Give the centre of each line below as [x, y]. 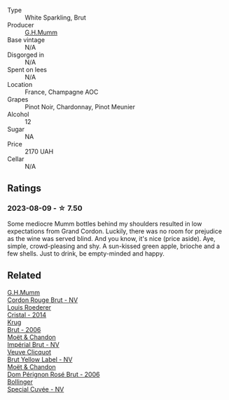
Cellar [16, 159]
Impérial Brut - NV [33, 344]
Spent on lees [27, 70]
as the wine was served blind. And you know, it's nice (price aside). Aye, [111, 238]
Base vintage [26, 40]
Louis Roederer [29, 307]
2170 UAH [39, 151]
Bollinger [20, 382]
